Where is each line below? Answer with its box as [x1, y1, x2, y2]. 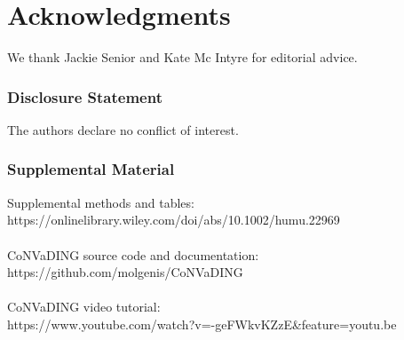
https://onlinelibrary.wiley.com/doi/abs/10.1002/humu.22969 [7, 210, 340, 229]
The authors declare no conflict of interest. [7, 120, 239, 138]
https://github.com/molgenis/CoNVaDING [7, 263, 243, 281]
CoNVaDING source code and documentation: [7, 245, 259, 264]
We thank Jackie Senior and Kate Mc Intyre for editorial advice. [7, 48, 358, 67]
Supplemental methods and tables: [7, 193, 194, 211]
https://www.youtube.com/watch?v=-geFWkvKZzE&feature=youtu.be [7, 314, 397, 333]
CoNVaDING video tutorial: [7, 297, 161, 316]
